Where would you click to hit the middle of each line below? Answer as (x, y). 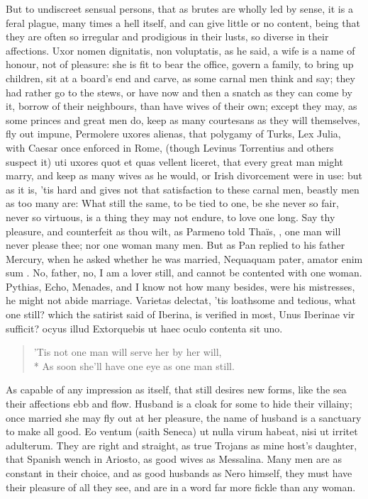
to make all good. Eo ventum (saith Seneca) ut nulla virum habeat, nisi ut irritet (182, 431)
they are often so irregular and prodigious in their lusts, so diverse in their (167, 37)
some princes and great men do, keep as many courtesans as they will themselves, (183, 119)
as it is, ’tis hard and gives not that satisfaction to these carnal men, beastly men (183, 189)
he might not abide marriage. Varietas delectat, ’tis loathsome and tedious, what (181, 300)
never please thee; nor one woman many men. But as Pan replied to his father (175, 245)
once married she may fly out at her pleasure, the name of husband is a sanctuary (184, 417)
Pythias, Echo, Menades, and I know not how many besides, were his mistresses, (180, 286)
